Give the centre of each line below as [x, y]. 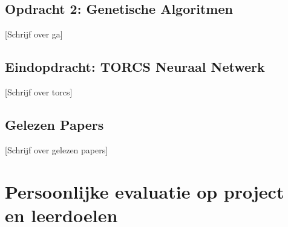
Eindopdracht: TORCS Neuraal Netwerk [135, 67]
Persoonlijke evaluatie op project [145, 191]
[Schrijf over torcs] [39, 92]
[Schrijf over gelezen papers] [57, 149]
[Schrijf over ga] [34, 34]
